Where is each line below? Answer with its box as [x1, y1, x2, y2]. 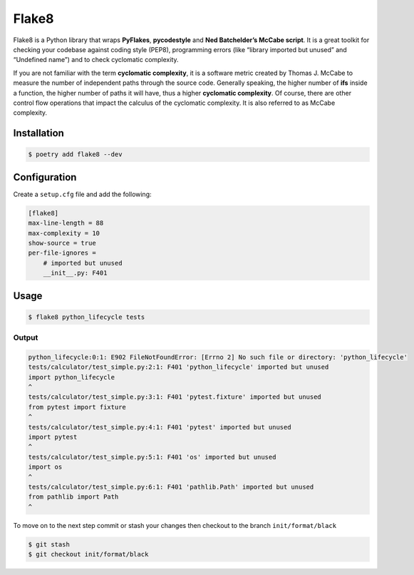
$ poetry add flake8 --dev [28, 151, 123, 158]
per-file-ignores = [28, 249, 96, 257]
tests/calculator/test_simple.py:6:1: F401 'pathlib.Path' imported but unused [28, 482, 314, 491]
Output [13, 332, 38, 342]
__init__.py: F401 [43, 269, 108, 278]
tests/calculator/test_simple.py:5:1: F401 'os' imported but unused [28, 453, 276, 461]
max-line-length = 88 [28, 219, 104, 228]
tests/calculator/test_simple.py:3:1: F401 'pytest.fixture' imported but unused [28, 393, 322, 401]
